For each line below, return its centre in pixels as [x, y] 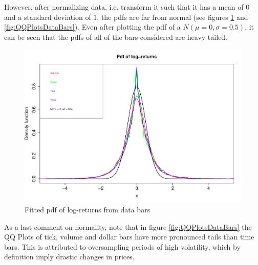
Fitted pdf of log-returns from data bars [88, 210]
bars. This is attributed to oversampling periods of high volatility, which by [122, 246]
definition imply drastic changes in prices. [69, 257]
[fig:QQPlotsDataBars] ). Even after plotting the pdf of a [92, 27]
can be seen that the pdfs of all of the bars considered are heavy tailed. [116, 37]
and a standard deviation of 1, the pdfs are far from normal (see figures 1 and [126, 17]
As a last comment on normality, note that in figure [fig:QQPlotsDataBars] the [128, 226]
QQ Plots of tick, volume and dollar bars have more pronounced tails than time [129, 237]
